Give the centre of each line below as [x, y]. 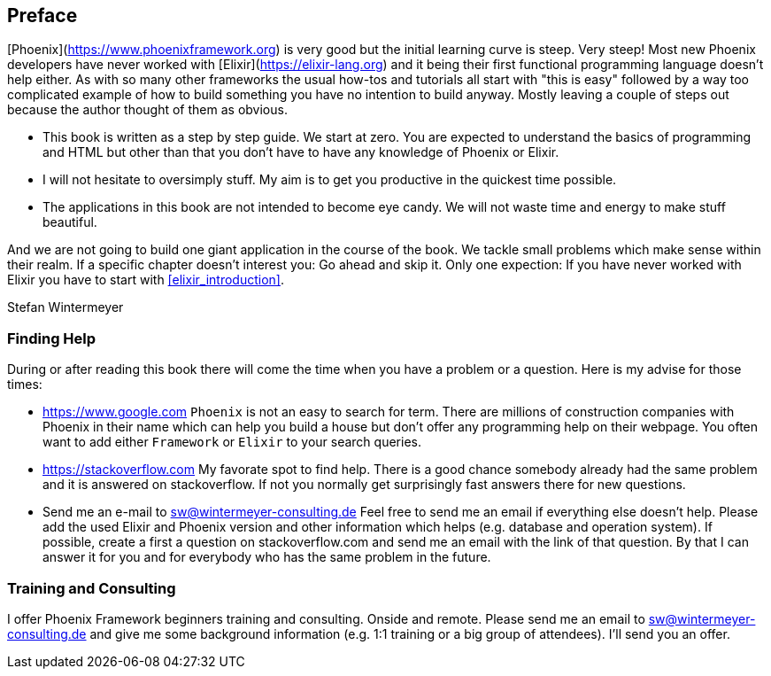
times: [25, 385]
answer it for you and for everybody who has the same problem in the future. [267, 557]
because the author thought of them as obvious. [147, 110]
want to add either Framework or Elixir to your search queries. [232, 442]
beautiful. [70, 222]
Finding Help [52, 338]
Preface [42, 16]
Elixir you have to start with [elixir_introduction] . [146, 280]
